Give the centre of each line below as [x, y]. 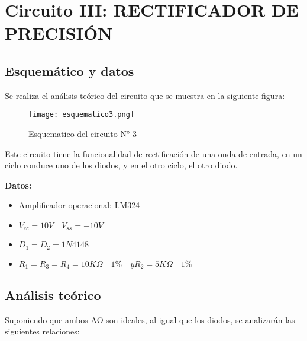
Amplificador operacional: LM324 [79, 205]
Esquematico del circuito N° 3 [83, 134]
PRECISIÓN [59, 33]
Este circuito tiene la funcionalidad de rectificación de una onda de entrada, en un [153, 153]
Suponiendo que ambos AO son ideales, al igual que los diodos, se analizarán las [150, 319]
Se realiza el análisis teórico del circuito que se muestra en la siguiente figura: [145, 95]
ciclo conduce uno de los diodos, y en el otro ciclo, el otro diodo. [121, 165]
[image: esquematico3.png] [81, 115]
